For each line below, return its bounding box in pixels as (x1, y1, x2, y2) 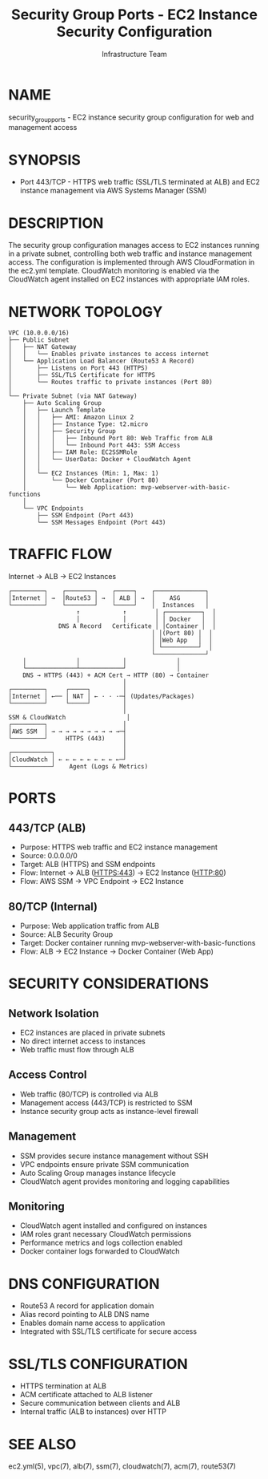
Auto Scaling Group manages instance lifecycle (19, 1168, 176, 1177)
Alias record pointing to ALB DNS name (19, 1310, 150, 1319)
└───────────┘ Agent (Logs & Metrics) (8, 763, 149, 771)
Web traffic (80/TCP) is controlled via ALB (19, 1089, 158, 1099)
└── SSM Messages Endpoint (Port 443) (37, 519, 166, 527)
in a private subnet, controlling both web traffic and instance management (8, 249, 253, 258)
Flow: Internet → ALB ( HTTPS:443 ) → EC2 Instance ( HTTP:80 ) (19, 868, 226, 877)
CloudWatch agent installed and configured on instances (19, 1221, 208, 1230)
